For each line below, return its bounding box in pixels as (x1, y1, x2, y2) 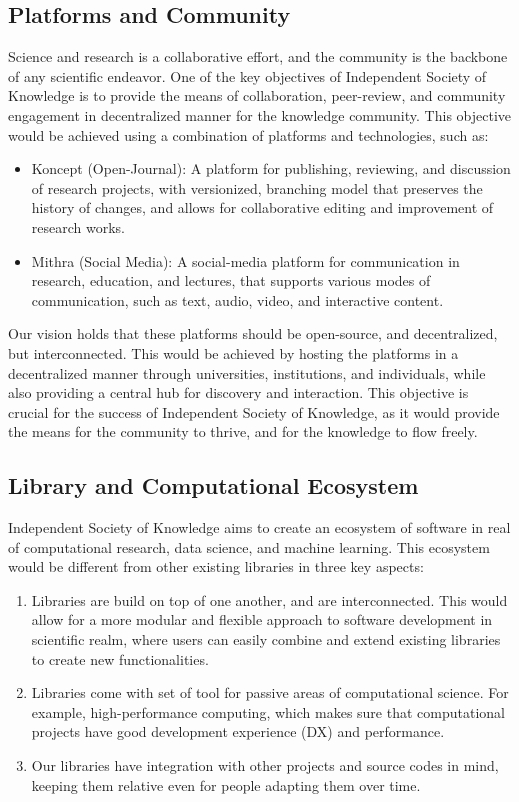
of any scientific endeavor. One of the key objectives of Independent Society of (8, 65, 487, 86)
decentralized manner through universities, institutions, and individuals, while (8, 362, 486, 383)
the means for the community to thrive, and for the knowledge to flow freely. (8, 421, 478, 442)
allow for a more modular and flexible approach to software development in (31, 609, 493, 630)
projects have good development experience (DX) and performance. (31, 721, 445, 742)
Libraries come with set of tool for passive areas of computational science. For (31, 682, 509, 703)
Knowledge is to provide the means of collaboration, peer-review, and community (8, 85, 506, 106)
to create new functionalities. (31, 648, 209, 669)
